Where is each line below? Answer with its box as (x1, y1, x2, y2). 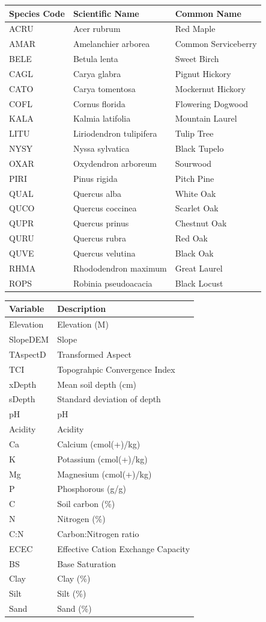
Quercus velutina (73, 247, 136, 259)
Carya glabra (73, 67, 121, 79)
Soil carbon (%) (57, 497, 115, 510)
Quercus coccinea (73, 202, 137, 214)
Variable (9, 302, 44, 315)
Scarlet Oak (175, 202, 219, 214)
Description (57, 302, 106, 315)
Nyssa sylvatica (73, 142, 130, 155)
